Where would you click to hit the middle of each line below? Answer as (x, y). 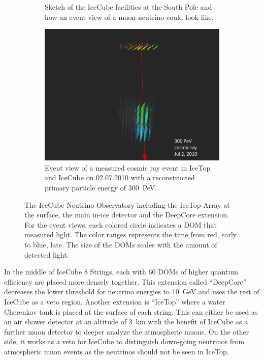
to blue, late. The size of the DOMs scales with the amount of (121, 244)
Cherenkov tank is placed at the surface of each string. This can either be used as (131, 311)
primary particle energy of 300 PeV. (101, 187)
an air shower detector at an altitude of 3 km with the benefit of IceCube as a (126, 322)
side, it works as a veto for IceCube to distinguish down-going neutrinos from (124, 341)
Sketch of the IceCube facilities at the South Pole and (128, 7)
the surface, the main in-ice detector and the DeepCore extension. (127, 215)
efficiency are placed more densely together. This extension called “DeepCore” (125, 281)
